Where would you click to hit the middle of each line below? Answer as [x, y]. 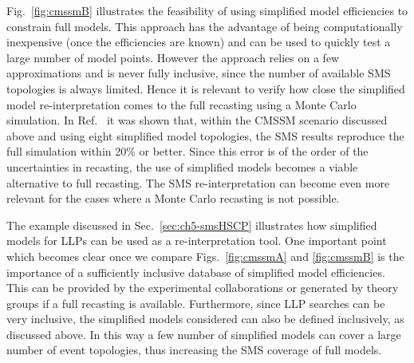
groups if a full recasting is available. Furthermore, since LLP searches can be [196, 303]
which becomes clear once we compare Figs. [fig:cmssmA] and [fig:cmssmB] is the [205, 256]
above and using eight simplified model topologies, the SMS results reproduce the [205, 135]
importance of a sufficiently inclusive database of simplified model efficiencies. [196, 272]
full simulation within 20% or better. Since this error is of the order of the [187, 151]
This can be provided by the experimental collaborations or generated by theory [203, 288]
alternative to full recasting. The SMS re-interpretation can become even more [198, 182]
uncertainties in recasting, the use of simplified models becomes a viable [182, 166]
